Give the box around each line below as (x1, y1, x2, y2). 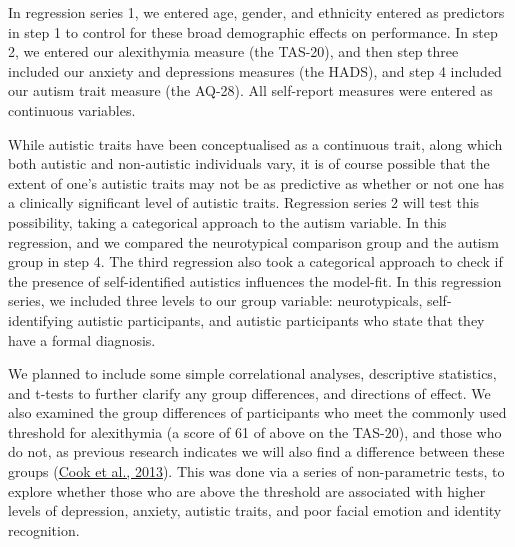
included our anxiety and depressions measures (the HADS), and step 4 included (8, 60, 502, 81)
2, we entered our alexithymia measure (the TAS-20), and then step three (8, 41, 459, 62)
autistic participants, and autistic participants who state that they (77, 309, 485, 330)
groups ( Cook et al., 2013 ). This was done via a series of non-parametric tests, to (8, 461, 505, 482)
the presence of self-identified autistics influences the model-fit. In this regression (8, 270, 502, 291)
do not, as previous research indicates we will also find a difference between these (8, 441, 505, 462)
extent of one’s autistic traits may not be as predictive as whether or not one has (8, 172, 505, 193)
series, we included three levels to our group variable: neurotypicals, (8, 290, 423, 311)
